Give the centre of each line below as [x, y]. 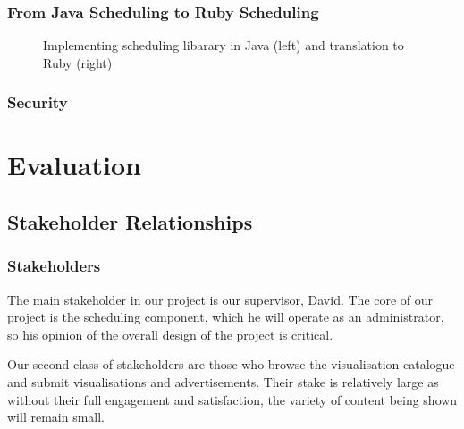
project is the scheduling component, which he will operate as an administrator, [226, 317]
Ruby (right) [78, 62]
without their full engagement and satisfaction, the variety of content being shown [232, 399]
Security [38, 102]
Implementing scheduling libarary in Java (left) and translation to [224, 45]
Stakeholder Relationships [130, 222]
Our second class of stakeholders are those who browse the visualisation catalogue [231, 364]
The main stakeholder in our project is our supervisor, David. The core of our [220, 299]
